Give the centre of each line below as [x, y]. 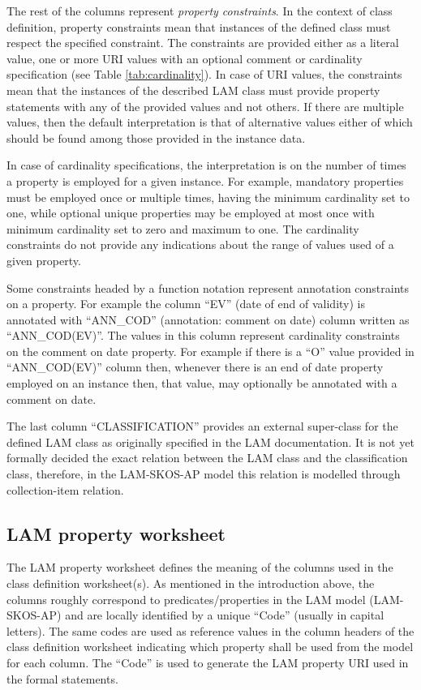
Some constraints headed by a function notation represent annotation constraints [208, 287]
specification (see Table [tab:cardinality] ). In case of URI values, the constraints [204, 74]
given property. [44, 260]
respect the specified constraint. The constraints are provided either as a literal [203, 43]
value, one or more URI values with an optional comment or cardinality [185, 58]
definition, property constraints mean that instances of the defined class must [199, 26]
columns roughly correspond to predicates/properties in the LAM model [186, 599]
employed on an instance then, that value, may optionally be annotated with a [202, 383]
